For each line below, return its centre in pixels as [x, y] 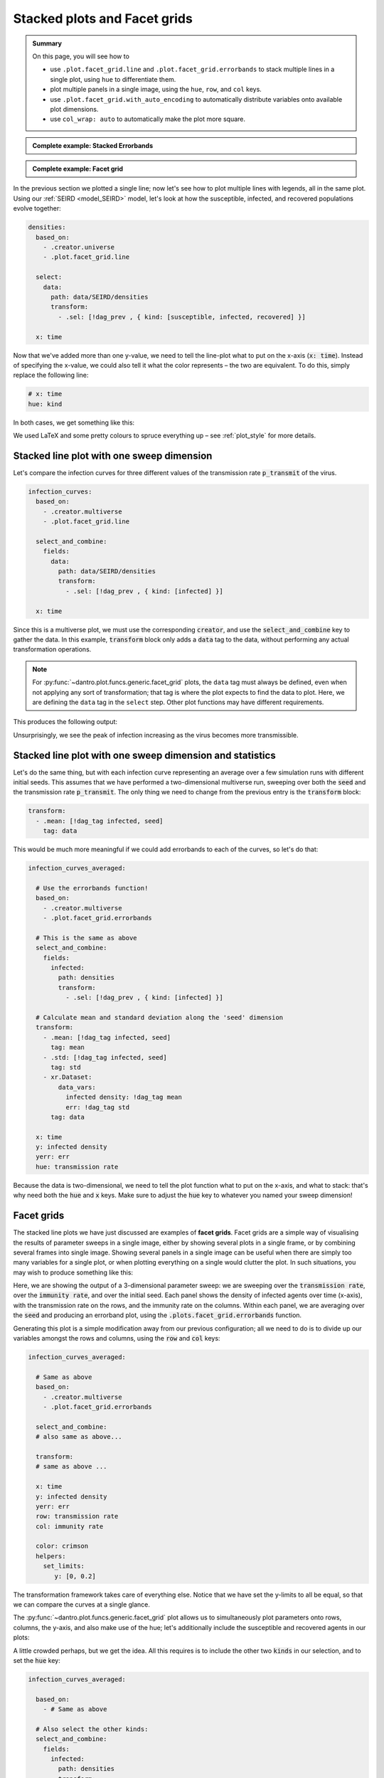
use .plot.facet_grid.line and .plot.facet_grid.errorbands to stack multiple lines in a [192, 69]
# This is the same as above [87, 938]
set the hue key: [37, 1660]
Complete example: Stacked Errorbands [92, 145]
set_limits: [64, 1566]
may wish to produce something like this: [73, 1272]
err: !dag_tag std [97, 1107]
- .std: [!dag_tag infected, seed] [105, 1057]
